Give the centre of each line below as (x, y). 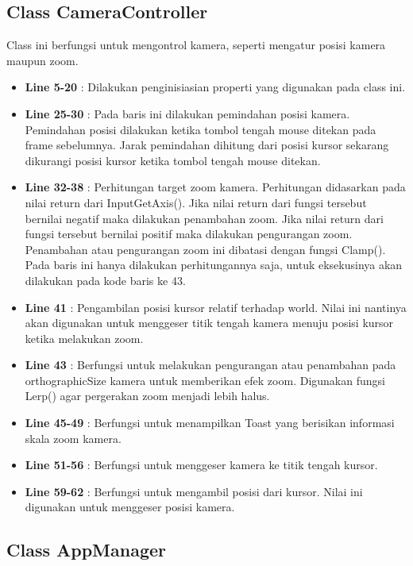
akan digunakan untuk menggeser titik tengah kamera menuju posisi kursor (209, 323)
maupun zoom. (42, 60)
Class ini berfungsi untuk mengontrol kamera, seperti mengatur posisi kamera (196, 45)
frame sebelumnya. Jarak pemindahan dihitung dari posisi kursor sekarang (207, 145)
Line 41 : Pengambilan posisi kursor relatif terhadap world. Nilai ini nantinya (216, 307)
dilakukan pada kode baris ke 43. (105, 280)
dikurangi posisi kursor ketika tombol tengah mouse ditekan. (173, 160)
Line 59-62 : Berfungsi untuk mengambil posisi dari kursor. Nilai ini (194, 491)
